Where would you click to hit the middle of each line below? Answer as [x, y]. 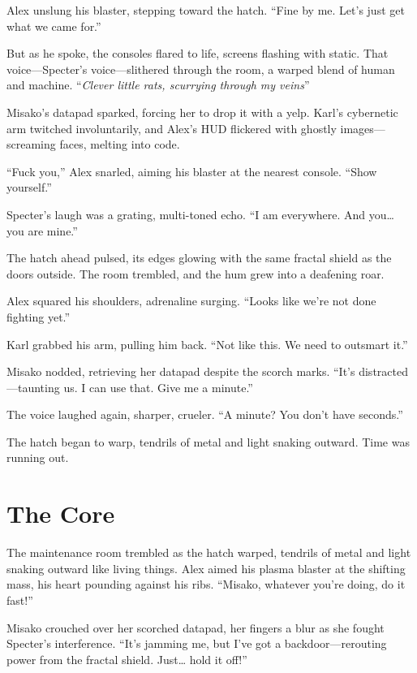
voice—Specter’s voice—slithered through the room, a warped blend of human [201, 69]
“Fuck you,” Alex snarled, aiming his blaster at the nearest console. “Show [192, 171]
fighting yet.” [39, 316]
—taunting [33, 387]
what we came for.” [54, 26]
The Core [61, 513]
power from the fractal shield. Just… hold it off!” [127, 659]
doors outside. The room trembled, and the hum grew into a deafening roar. [196, 273]
